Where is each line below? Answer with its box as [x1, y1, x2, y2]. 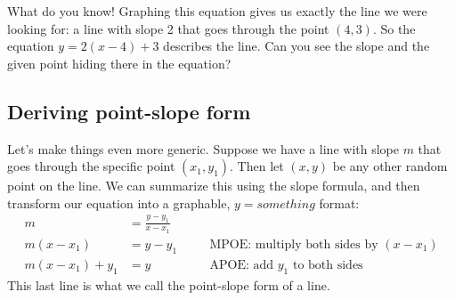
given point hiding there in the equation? [7, 53, 232, 72]
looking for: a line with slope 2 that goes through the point [7, 19, 329, 37]
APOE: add [209, 258, 274, 272]
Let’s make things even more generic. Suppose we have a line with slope [7, 139, 399, 158]
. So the [372, 19, 416, 37]
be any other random [332, 157, 448, 175]
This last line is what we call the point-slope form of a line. [7, 275, 330, 294]
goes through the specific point [7, 157, 175, 175]
